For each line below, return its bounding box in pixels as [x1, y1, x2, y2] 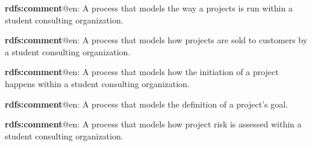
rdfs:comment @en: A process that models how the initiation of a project [5, 65, 279, 78]
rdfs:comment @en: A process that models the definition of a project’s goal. [5, 97, 288, 110]
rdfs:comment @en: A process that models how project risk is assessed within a [5, 118, 302, 130]
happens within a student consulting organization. [5, 77, 190, 90]
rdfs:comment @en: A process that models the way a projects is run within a [5, 2, 293, 14]
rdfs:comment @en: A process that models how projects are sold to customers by [5, 34, 308, 46]
